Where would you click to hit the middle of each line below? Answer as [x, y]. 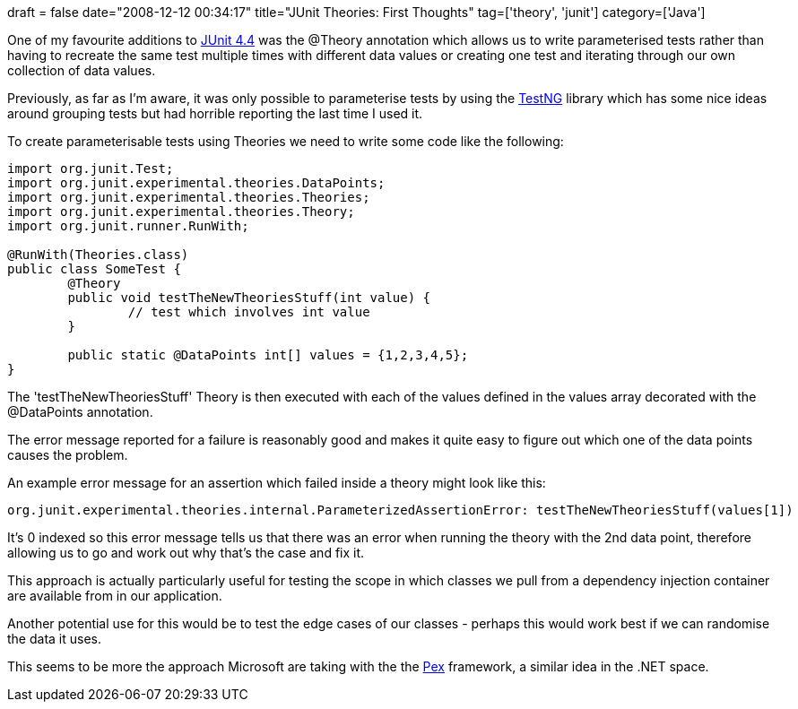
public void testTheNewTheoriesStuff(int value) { [249, 298]
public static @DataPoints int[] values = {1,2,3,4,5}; [268, 355]
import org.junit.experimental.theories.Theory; [181, 212]
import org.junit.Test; [91, 169]
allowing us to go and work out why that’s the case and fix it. [186, 553]
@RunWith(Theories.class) [98, 255]
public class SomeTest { [94, 269]
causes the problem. [68, 455]
